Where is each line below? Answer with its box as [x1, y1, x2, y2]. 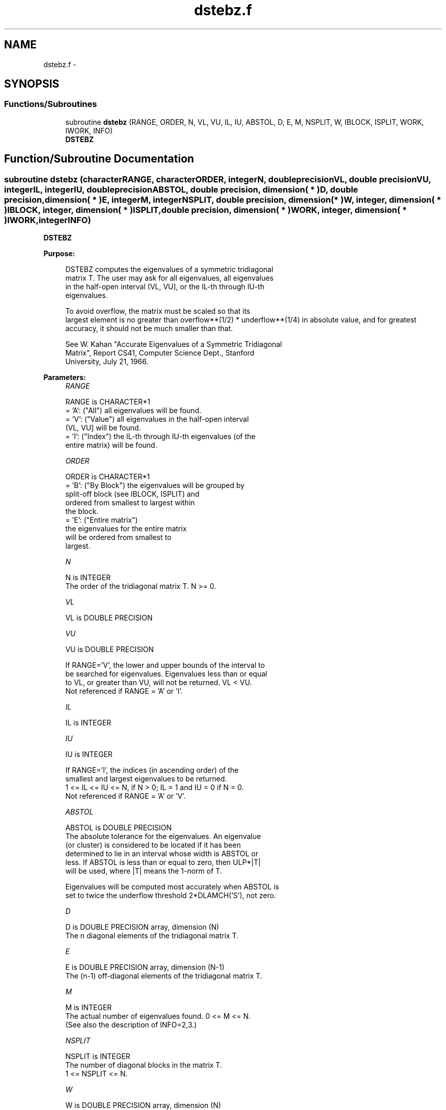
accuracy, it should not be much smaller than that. [65, 324, 233, 333]
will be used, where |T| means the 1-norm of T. [65, 867, 222, 876]
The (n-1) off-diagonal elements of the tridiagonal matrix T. [65, 971, 262, 981]
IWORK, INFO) [65, 126, 113, 135]
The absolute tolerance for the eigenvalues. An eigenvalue [65, 832, 261, 841]
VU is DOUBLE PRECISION [65, 645, 154, 654]
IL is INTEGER [65, 718, 111, 727]
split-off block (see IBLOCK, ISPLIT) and [65, 490, 200, 499]
